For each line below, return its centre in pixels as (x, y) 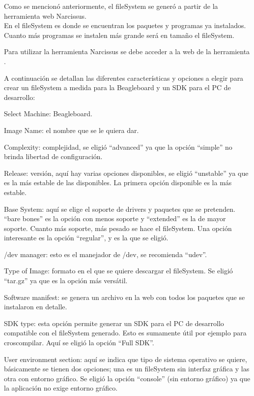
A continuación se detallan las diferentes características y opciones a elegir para (124, 78)
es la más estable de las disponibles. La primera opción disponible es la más (118, 182)
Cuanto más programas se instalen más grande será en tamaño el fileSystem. (119, 35)
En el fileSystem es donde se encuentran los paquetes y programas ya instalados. (125, 25)
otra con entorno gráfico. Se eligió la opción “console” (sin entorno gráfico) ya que (127, 378)
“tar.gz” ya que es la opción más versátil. (66, 280)
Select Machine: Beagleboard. (48, 114)
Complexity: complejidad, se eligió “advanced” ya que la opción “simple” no (118, 147)
